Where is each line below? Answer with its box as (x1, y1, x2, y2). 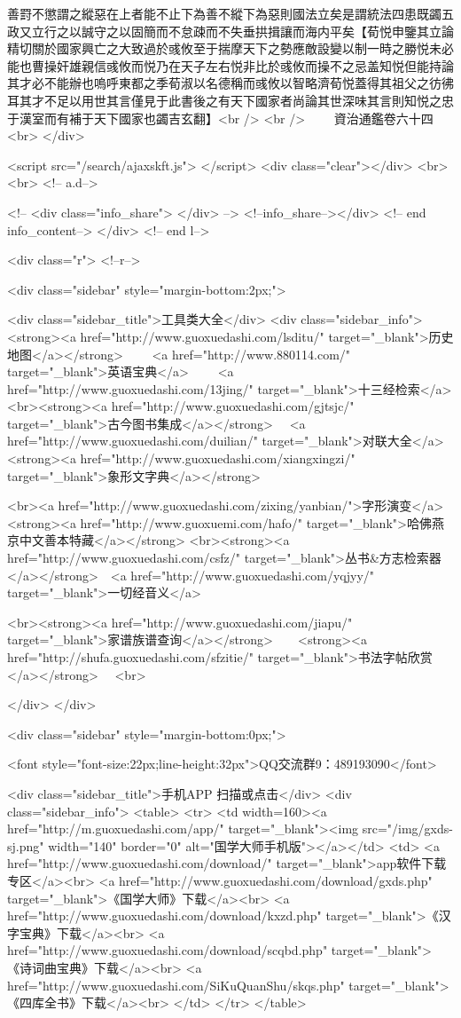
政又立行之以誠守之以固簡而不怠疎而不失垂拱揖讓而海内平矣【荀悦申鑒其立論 (7, 21, 454, 40)
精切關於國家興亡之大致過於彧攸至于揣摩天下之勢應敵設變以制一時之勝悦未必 (7, 39, 454, 58)
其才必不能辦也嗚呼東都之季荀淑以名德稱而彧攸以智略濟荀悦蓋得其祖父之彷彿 (7, 74, 454, 92)
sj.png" (7, 836, 44, 855)
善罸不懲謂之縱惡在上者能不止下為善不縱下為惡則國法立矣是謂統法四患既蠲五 (7, 4, 454, 22)
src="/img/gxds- (362, 819, 453, 838)
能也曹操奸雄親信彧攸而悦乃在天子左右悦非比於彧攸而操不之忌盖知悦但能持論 (7, 56, 454, 75)
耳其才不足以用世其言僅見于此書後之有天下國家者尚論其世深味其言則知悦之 (7, 91, 441, 109)
